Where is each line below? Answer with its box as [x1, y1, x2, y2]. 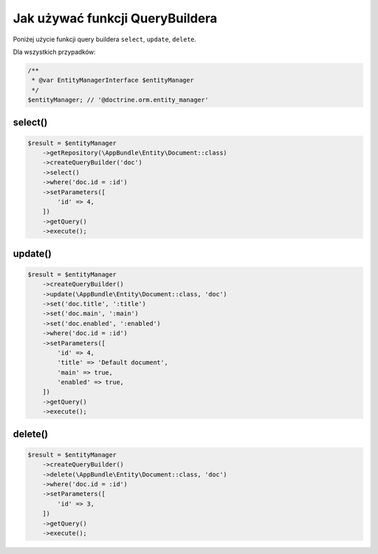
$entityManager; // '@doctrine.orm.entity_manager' [27, 96, 209, 104]
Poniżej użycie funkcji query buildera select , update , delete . [13, 35, 197, 43]
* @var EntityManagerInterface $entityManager [31, 76, 194, 84]
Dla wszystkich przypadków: [13, 48, 96, 56]
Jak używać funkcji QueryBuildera [13, 11, 218, 26]
